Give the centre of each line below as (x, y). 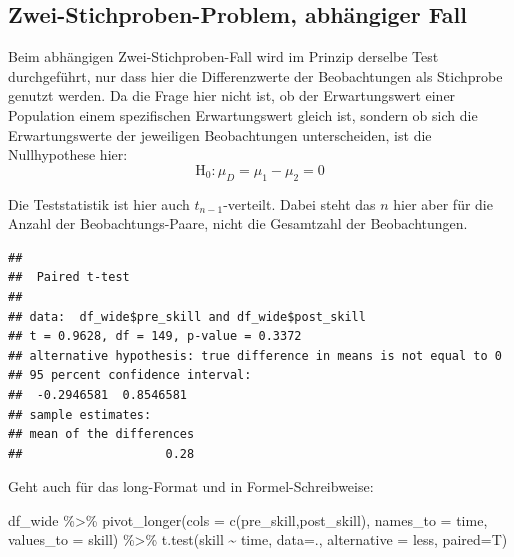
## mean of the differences (101, 434)
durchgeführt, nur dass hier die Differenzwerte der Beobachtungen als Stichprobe (255, 75)
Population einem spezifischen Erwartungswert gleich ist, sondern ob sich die (243, 114)
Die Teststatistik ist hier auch (99, 203)
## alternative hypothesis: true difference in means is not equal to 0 (255, 355)
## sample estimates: (80, 414)
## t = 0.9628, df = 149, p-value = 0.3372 (155, 336)
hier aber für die (443, 203)
